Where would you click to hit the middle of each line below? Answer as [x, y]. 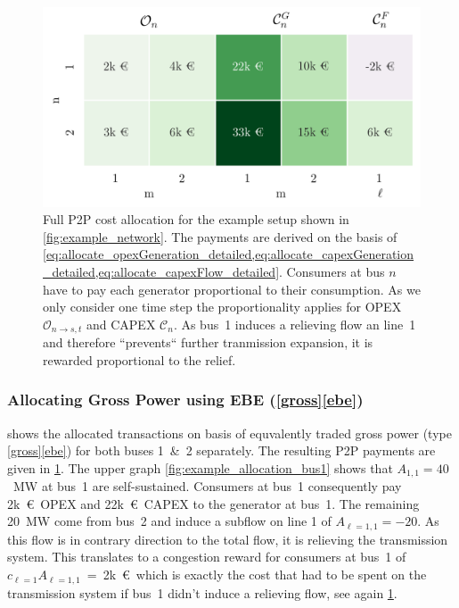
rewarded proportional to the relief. [139, 359]
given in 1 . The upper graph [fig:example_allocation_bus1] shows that [200, 467]
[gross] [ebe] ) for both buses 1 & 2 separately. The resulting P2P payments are [221, 450]
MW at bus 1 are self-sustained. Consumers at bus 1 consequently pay [207, 486]
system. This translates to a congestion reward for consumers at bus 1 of [207, 557]
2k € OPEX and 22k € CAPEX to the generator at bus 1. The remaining [213, 503]
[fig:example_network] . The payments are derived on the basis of [220, 236]
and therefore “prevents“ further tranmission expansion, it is [208, 342]
